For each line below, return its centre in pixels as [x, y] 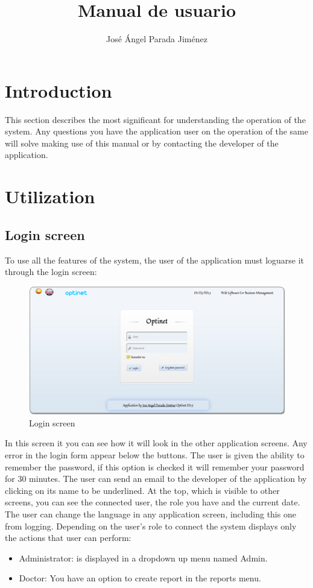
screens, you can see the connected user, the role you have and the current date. [153, 502]
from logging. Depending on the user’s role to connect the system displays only [151, 526]
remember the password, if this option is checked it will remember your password [155, 466]
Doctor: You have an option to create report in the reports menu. [140, 578]
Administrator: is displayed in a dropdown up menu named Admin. [143, 558]
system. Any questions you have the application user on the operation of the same [156, 131]
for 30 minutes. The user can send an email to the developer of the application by [156, 479]
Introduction [58, 90]
